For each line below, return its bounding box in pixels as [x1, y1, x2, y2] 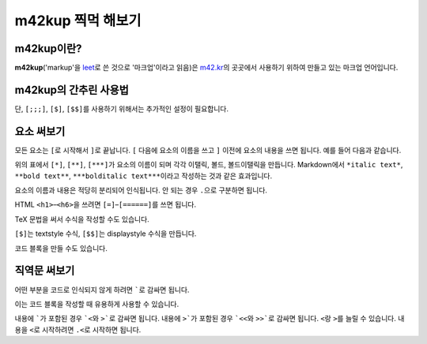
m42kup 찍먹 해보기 [14, 12, 142, 29]
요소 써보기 [14, 125, 66, 138]
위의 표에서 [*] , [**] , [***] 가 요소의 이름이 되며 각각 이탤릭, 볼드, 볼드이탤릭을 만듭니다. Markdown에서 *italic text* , [14, 160, 403, 170]
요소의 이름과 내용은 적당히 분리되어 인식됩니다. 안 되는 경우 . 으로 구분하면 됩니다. [14, 185, 268, 195]
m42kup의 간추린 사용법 [14, 83, 130, 96]
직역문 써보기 [14, 264, 75, 278]
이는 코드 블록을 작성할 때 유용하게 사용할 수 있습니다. [14, 299, 179, 308]
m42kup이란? [14, 42, 82, 55]
